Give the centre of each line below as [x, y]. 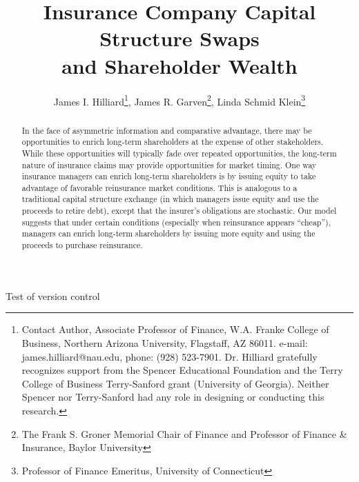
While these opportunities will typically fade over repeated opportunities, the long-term [179, 153]
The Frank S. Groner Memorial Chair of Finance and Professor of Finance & [184, 433]
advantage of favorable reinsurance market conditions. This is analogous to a [159, 187]
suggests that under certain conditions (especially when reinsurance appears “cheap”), [176, 222]
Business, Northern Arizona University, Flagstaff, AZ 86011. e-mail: [165, 342]
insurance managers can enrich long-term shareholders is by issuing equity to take [169, 176]
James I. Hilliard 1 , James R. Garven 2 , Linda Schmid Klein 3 [179, 100]
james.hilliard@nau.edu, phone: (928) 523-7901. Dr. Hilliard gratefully [169, 356]
